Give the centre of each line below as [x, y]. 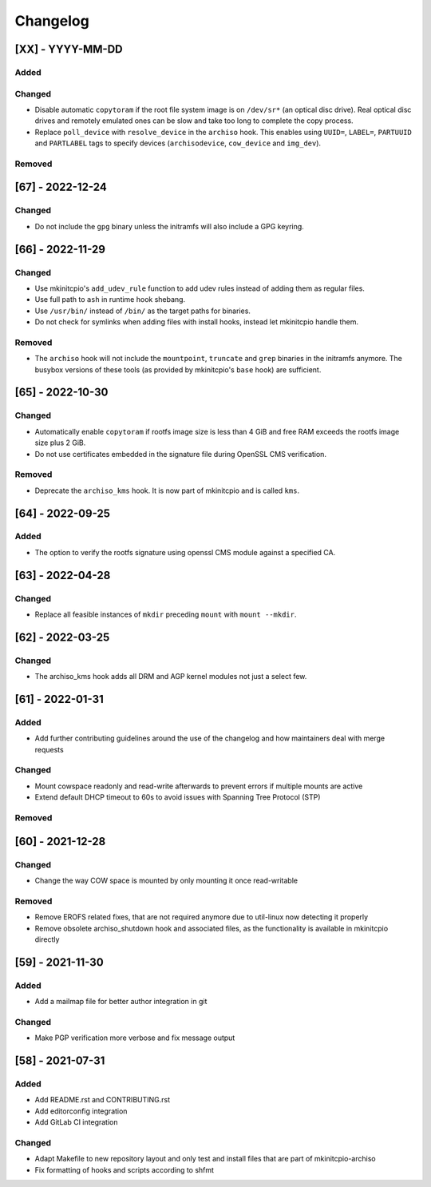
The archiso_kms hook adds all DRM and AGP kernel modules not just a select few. [171, 677]
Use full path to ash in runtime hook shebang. [110, 300]
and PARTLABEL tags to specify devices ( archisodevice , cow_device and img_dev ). [178, 143]
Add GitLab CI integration [76, 1122]
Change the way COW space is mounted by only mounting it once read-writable [166, 880]
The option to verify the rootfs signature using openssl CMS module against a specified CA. [185, 552]
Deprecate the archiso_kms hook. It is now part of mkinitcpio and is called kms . [167, 490]
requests [49, 749]
